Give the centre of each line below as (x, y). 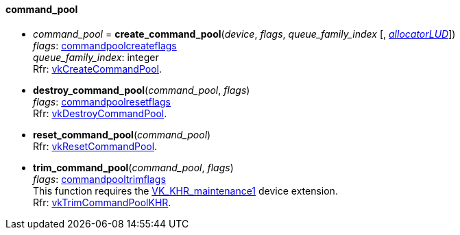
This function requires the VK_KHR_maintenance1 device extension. (185, 190)
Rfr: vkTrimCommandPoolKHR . (102, 202)
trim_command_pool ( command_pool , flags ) (133, 167)
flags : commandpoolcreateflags (105, 45)
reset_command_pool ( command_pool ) (122, 134)
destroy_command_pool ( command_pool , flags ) (142, 90)
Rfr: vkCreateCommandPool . (98, 69)
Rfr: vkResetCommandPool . (95, 146)
